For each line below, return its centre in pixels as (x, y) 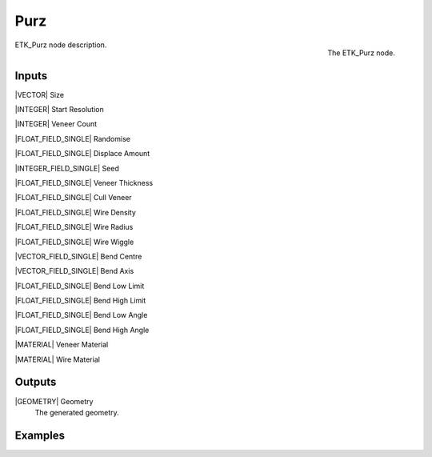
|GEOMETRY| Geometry (54, 401)
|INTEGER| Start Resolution (59, 110)
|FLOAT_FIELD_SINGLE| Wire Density (75, 212)
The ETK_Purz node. (361, 53)
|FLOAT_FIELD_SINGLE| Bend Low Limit (80, 286)
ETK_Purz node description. (61, 45)
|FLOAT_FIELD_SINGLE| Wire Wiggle (74, 242)
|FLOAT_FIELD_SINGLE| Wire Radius (74, 227)
